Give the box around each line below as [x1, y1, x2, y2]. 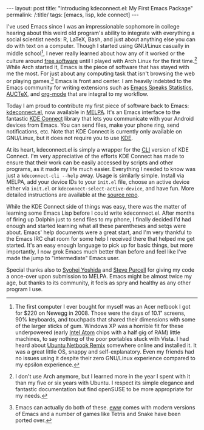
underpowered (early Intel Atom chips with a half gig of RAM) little [15, 329, 181, 336]
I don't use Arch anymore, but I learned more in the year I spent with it [15, 372, 191, 380]
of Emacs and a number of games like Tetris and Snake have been [15, 410, 181, 417]
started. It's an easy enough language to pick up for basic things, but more [6, 241, 193, 249]
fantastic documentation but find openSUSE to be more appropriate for [15, 385, 193, 392]
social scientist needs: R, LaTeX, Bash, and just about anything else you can [6, 36, 196, 43]
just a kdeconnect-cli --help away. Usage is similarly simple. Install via [6, 172, 185, 179]
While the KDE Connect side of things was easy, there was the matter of [6, 203, 187, 210]
